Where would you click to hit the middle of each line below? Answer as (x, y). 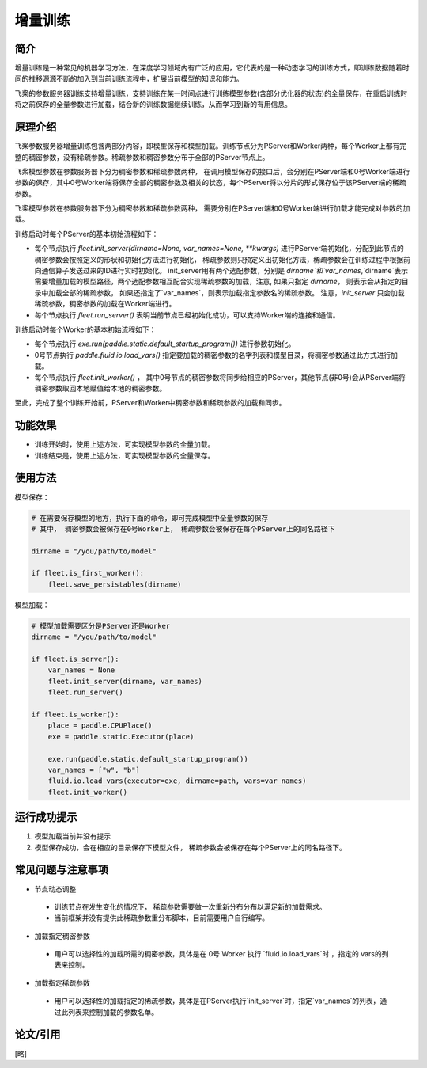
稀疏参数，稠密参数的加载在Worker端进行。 (105, 304)
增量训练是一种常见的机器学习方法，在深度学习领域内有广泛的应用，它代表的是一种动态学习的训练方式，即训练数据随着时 (212, 68)
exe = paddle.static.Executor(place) (121, 737)
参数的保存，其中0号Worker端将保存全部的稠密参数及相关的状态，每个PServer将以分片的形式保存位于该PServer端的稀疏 (210, 183)
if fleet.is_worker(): (75, 714)
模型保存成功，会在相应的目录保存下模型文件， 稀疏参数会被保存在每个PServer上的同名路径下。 (191, 847)
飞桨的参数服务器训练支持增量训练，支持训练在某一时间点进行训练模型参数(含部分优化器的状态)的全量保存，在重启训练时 (211, 93)
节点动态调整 (55, 889)
